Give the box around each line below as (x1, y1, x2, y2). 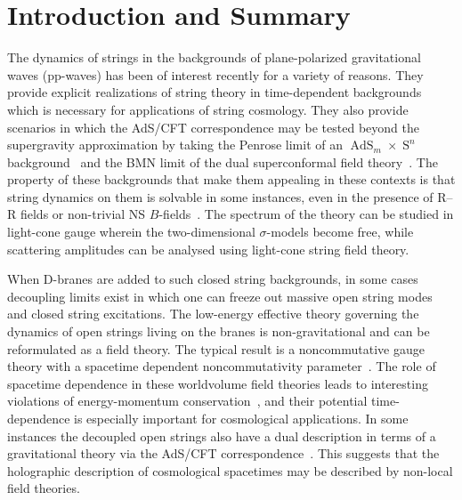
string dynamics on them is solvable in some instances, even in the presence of (7, 187, 434, 206)
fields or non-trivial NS (20, 205, 146, 223)
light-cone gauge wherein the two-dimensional (7, 222, 255, 241)
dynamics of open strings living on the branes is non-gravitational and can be (7, 322, 430, 341)
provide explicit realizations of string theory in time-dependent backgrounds (7, 83, 422, 101)
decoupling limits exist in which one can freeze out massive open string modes (7, 286, 433, 305)
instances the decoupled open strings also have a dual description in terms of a (7, 426, 436, 445)
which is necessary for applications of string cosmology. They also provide (7, 100, 409, 118)
